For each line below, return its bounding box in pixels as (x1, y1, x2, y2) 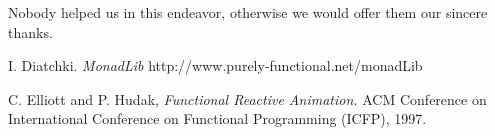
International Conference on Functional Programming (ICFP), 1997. (8, 108, 427, 129)
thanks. (8, 21, 53, 42)
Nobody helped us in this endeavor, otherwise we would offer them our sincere (8, 2, 488, 22)
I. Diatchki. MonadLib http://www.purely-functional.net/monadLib (8, 55, 423, 76)
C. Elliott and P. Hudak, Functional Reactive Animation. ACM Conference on (8, 88, 487, 109)
